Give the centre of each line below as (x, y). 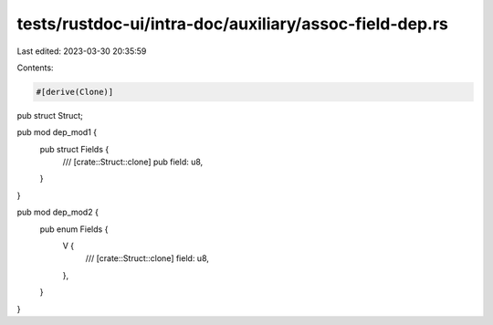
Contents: (35, 68)
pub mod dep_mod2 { (58, 212)
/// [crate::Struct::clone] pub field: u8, (133, 162)
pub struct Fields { (74, 149)
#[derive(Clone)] (75, 92)
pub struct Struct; (50, 115)
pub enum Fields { (74, 229)
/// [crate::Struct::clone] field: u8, (147, 258)
